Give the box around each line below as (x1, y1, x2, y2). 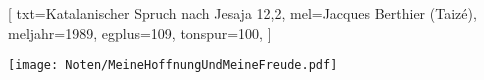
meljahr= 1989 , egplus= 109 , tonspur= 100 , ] (8, 22, 272, 43)
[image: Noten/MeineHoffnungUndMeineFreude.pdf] (8, 58, 338, 73)
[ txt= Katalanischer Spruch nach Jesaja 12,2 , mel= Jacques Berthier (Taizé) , (8, 3, 477, 23)
